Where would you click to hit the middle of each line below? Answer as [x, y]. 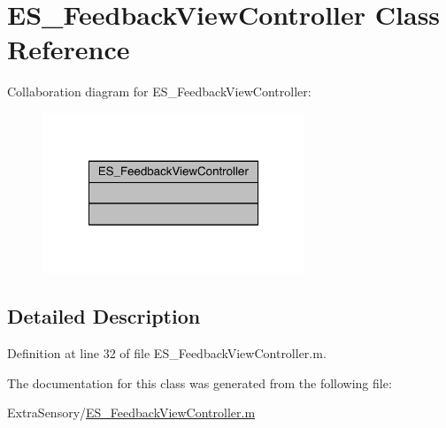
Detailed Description [104, 316]
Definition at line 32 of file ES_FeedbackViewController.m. [167, 353]
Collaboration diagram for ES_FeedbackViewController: [159, 92]
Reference [69, 49]
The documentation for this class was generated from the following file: [200, 382]
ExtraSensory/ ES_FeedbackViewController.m [131, 413]
